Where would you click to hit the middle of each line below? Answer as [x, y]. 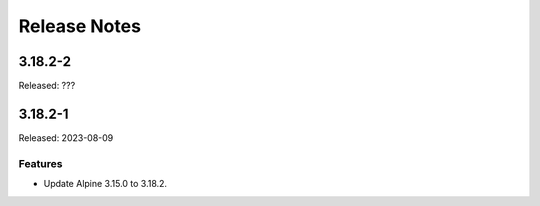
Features [40, 163]
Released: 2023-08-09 [66, 137]
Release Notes [80, 26]
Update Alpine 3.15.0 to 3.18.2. [105, 184]
